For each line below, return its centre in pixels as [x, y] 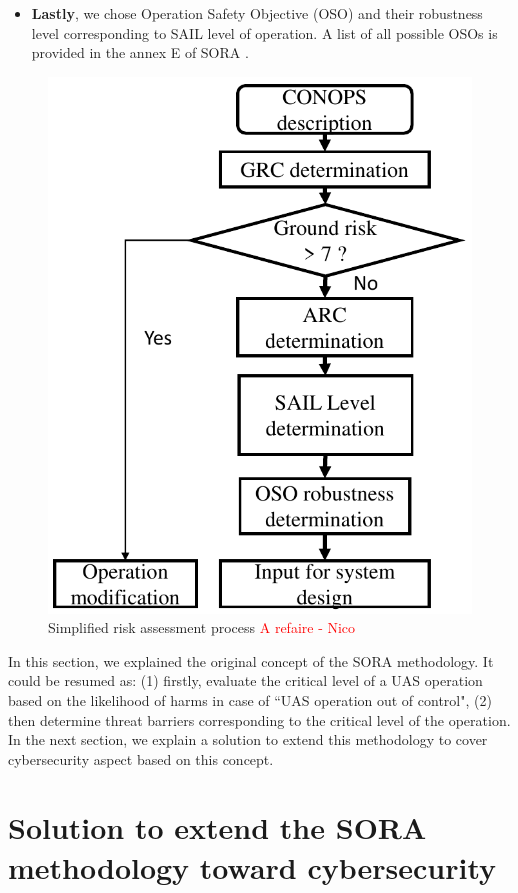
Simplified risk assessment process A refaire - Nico [202, 627]
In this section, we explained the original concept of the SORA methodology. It [251, 660]
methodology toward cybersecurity [252, 866]
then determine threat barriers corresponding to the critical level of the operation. [259, 719]
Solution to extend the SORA [217, 827]
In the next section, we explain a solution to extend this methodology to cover [248, 739]
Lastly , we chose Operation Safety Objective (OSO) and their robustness [257, 13]
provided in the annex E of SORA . [140, 52]
